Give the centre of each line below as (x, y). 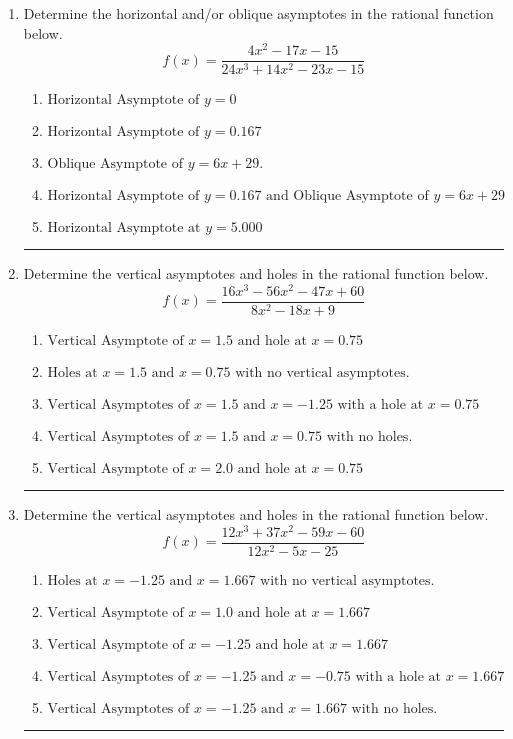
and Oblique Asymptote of (347, 196)
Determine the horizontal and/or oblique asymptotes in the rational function (258, 13)
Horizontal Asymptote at (124, 228)
